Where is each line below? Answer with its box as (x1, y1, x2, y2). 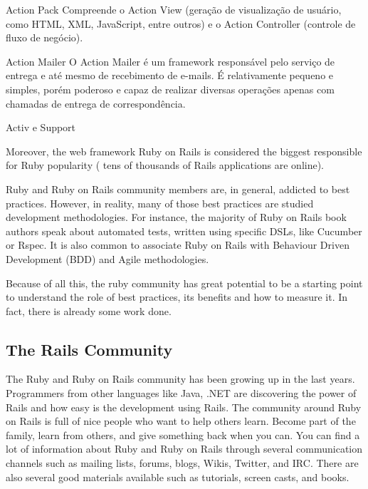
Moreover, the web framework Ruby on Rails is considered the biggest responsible (6, 143, 362, 158)
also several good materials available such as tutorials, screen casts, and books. (6, 469, 349, 484)
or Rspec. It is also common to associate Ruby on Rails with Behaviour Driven (6, 237, 349, 252)
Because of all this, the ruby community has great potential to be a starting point (6, 275, 363, 290)
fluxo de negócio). (6, 30, 83, 45)
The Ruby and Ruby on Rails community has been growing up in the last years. (6, 371, 355, 386)
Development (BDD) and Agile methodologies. (6, 251, 209, 266)
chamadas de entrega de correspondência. (6, 96, 186, 110)
